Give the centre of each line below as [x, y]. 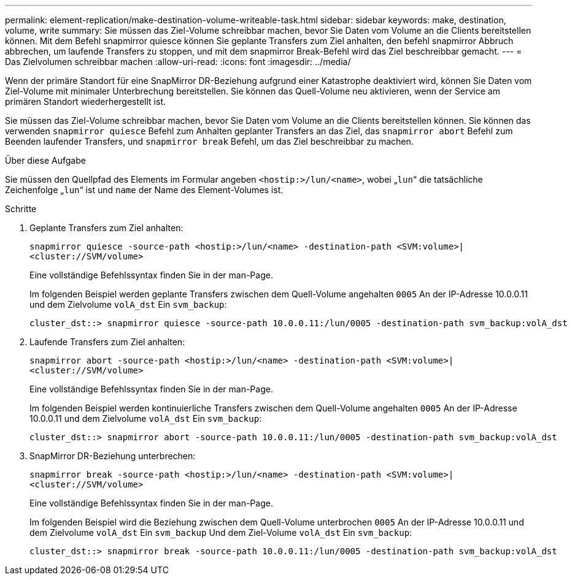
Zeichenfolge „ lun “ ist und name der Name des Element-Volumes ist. [144, 190]
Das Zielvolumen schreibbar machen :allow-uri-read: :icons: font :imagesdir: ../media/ [178, 62]
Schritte [21, 209]
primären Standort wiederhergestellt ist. [85, 101]
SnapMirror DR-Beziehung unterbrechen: [113, 456]
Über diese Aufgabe [45, 160]
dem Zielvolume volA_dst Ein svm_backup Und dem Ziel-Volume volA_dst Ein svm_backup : [221, 532]
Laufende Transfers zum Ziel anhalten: [107, 342]
